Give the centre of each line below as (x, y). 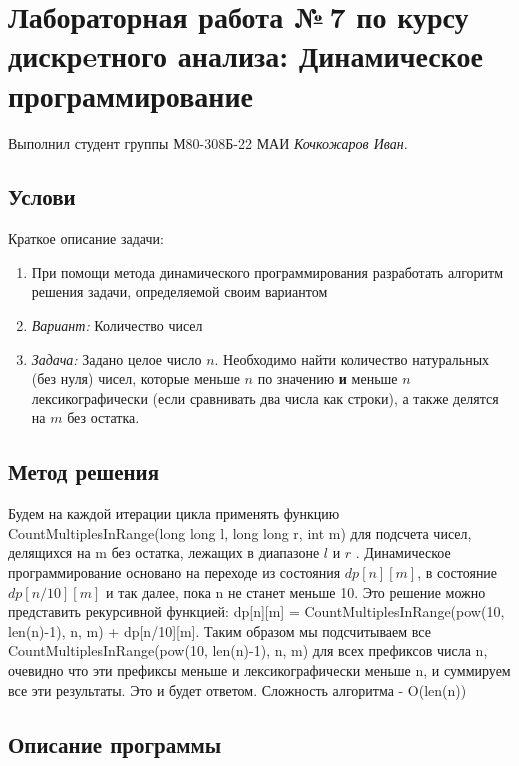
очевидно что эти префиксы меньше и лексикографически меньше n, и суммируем (259, 670)
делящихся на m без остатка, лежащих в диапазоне (164, 552)
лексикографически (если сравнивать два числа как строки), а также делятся (265, 397)
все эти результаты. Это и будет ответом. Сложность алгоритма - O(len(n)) (237, 689)
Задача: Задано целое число (116, 358)
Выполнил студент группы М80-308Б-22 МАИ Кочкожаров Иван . (208, 142)
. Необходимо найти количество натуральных (352, 358)
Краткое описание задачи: (86, 238)
